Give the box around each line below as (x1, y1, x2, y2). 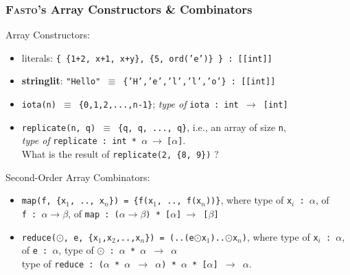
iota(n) (21, 100, 56, 110)
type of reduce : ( (21, 256, 104, 270)
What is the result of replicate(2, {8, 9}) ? (21, 147, 219, 161)
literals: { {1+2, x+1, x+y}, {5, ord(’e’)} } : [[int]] (21, 50, 272, 64)
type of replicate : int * (21, 133, 137, 147)
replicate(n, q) (21, 123, 96, 133)
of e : (21, 243, 48, 257)
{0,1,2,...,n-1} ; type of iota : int (78, 97, 239, 111)
